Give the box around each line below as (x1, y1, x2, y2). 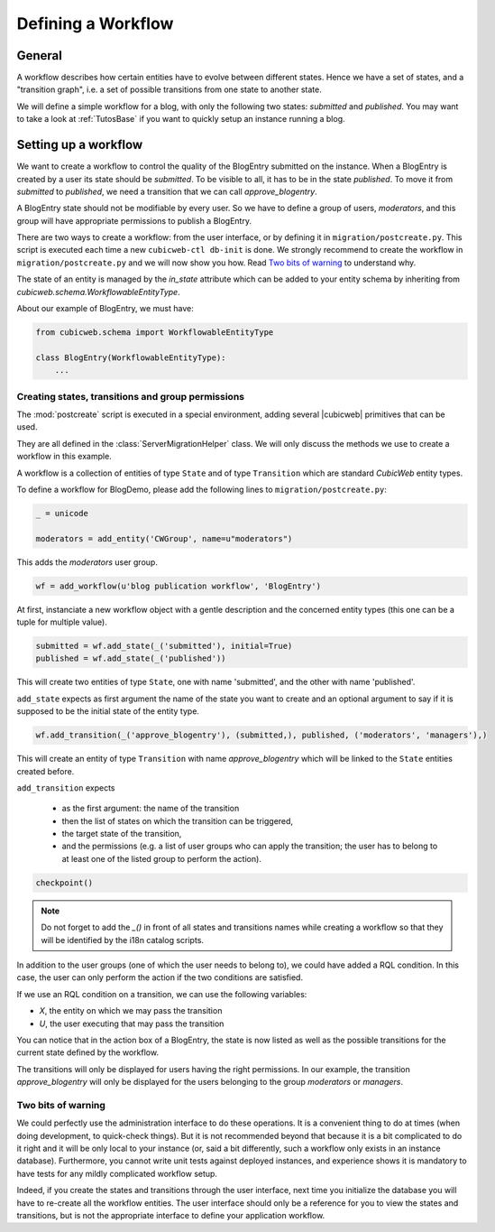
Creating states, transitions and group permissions (16, 390, 245, 403)
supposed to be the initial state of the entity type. (16, 706, 200, 717)
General (16, 48, 63, 63)
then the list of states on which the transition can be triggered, (61, 815, 293, 826)
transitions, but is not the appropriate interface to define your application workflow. (16, 1209, 325, 1220)
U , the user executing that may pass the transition (39, 1018, 225, 1029)
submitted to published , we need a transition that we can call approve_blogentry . (16, 186, 317, 197)
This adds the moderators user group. (16, 556, 158, 568)
